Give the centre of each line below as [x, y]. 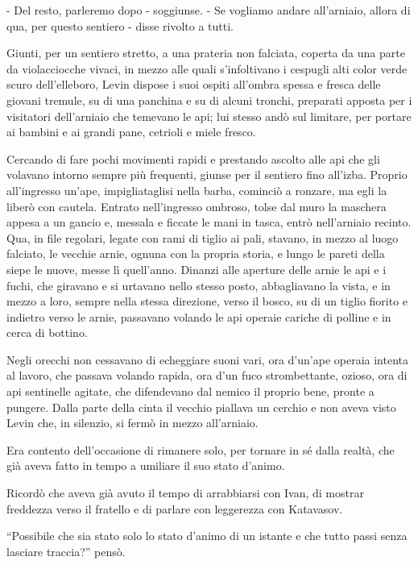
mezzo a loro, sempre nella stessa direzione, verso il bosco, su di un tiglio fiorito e [207, 301]
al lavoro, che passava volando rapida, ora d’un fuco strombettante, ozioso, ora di [207, 375]
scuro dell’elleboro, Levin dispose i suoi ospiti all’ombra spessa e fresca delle [194, 84]
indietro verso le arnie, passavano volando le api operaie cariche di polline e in [199, 316]
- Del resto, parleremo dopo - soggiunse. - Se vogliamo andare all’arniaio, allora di [209, 10]
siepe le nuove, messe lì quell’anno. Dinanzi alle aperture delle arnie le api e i [197, 269]
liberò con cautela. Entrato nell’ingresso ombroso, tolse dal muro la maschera [197, 206]
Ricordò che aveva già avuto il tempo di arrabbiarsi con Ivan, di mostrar [185, 493]
